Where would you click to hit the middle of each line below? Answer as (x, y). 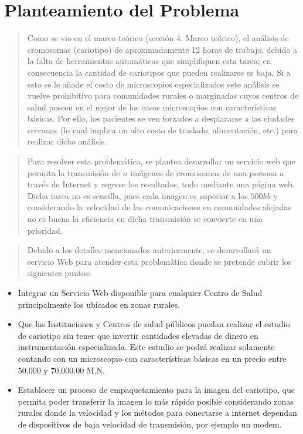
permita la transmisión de (74, 172)
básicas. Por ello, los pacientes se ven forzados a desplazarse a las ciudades (161, 118)
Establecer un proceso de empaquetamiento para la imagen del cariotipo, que (156, 390)
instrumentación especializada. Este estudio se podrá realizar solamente (146, 347)
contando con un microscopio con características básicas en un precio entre (152, 358)
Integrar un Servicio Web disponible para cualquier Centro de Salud (140, 292)
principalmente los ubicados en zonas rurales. (99, 304)
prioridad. (45, 230)
